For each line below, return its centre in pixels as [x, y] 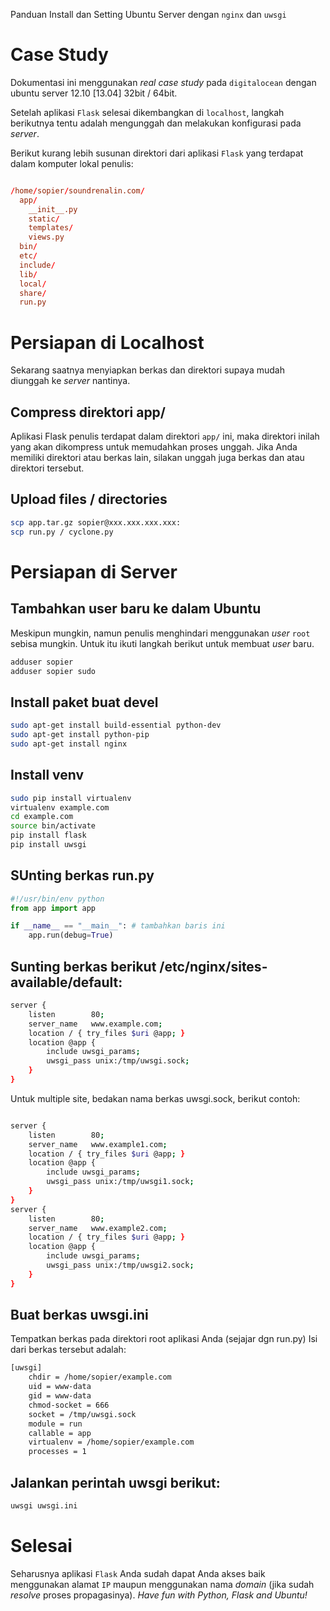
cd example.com [42, 817]
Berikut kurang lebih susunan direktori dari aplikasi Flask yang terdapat [157, 153]
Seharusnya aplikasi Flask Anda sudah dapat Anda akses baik [138, 1573]
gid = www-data [60, 1396]
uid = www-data [60, 1387]
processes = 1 [57, 1452]
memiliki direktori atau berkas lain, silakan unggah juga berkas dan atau [157, 458]
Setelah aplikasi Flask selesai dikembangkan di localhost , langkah [147, 112]
